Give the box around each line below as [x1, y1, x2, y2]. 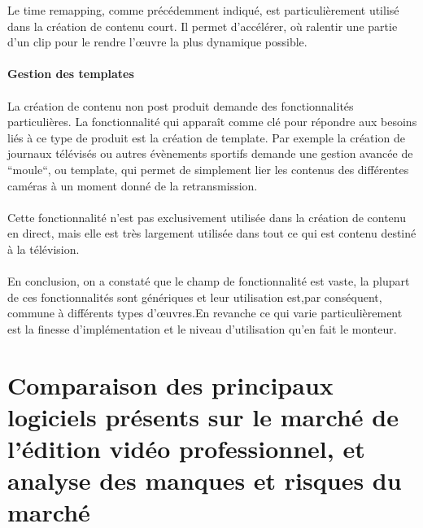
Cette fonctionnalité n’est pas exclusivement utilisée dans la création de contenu [7, 208, 406, 225]
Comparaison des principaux [7, 368, 334, 401]
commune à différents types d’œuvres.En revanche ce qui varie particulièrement [7, 304, 403, 321]
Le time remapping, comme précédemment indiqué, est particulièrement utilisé [7, 2, 399, 18]
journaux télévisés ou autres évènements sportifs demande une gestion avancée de [7, 145, 413, 162]
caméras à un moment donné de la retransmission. [7, 177, 258, 194]
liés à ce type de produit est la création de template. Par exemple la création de [7, 129, 405, 146]
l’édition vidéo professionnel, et [7, 432, 365, 465]
